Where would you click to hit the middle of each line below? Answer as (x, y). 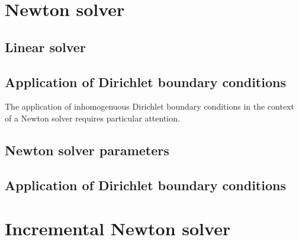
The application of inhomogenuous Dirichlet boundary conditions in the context (149, 106)
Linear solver (45, 47)
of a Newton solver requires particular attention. (92, 118)
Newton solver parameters (87, 150)
